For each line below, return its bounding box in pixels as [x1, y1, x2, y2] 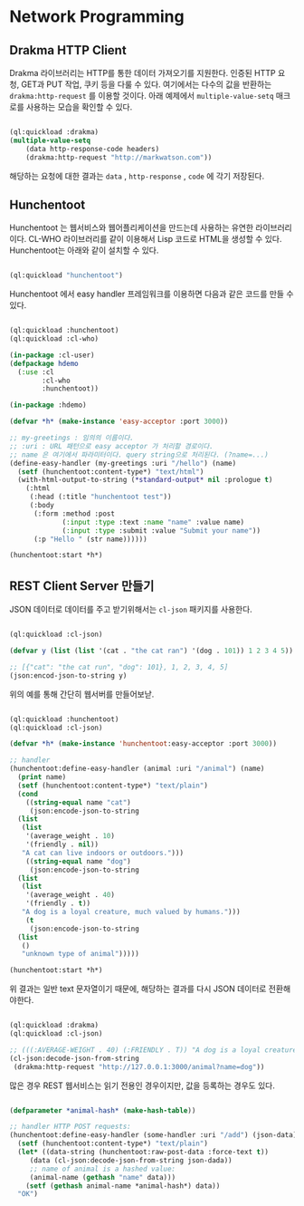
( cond [17, 789, 39, 798]
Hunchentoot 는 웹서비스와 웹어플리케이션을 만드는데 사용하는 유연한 [9, 222, 254, 233]
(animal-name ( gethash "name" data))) [29, 1172, 176, 1182]
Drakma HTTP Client [9, 43, 127, 58]
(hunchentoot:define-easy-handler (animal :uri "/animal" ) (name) [9, 764, 265, 774]
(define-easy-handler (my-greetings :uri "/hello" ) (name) [9, 458, 237, 468]
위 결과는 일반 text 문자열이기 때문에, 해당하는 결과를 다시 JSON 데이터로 [9, 983, 267, 994]
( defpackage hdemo [9, 359, 79, 368]
